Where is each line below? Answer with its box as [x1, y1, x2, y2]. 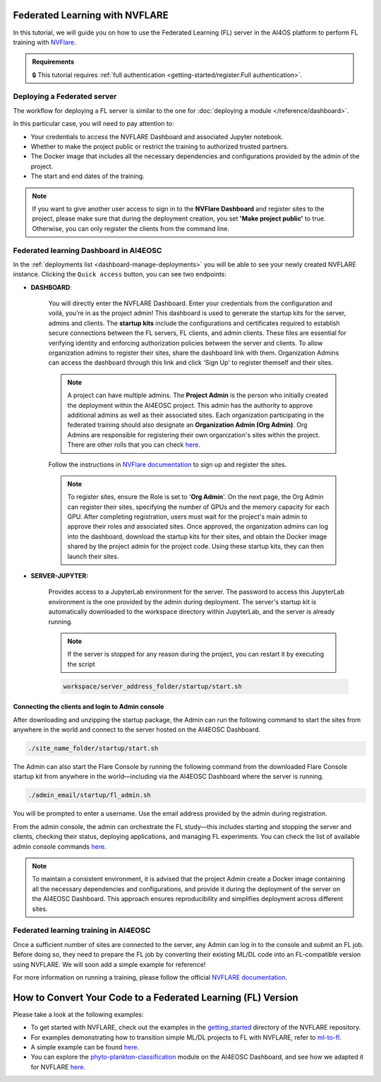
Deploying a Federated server [13, 92, 117, 102]
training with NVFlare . [13, 37, 77, 46]
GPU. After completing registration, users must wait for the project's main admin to [67, 512, 308, 521]
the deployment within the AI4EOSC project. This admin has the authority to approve [67, 401, 313, 409]
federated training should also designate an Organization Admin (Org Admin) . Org [67, 421, 308, 429]
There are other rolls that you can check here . [67, 440, 201, 449]
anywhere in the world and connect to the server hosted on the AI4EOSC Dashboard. [13, 725, 261, 734]
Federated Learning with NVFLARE [13, 9, 169, 21]
